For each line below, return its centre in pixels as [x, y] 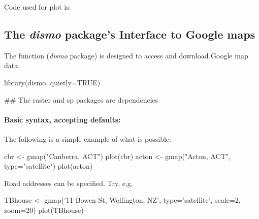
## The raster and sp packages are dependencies [81, 99]
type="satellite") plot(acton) [48, 166]
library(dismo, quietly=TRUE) [52, 82]
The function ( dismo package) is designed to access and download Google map [126, 55]
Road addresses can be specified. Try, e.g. [69, 183]
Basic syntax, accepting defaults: [62, 119]
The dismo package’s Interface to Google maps [130, 34]
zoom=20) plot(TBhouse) [44, 210]
